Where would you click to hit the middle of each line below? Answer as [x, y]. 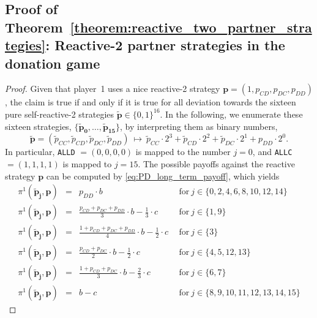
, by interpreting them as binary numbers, [199, 126]
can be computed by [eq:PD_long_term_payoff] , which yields [163, 176]
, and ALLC [272, 152]
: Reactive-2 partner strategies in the [165, 45]
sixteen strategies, [38, 126]
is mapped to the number [183, 152]
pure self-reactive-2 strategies [60, 114]
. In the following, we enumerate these [231, 114]
